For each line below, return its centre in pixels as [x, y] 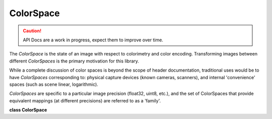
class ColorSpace [28, 110]
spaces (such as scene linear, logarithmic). [54, 84]
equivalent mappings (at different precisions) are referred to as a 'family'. [85, 100]
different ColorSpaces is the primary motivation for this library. [74, 61]
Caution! [32, 31]
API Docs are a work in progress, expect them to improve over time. [93, 40]
